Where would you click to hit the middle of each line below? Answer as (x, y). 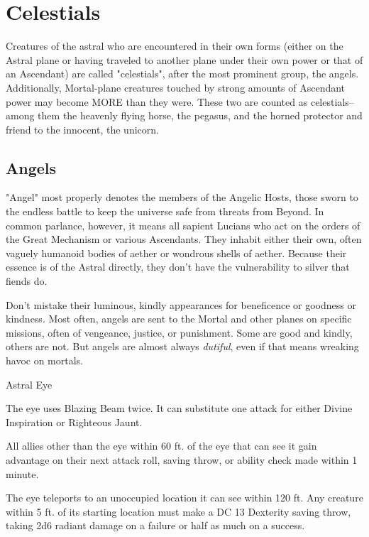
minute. (22, 473)
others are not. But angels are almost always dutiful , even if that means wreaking (182, 346)
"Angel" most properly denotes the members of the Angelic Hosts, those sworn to (182, 197)
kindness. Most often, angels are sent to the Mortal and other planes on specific (179, 319)
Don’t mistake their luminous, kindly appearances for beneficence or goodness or (181, 304)
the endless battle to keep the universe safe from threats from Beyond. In (165, 211)
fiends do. (27, 281)
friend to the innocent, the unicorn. (82, 129)
